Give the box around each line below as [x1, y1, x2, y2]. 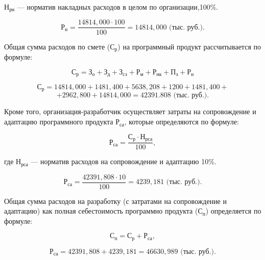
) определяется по [205, 205, 261, 216]
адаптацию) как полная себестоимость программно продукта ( [4, 205, 198, 216]
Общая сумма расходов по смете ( [4, 41, 110, 51]
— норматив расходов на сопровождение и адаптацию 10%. [31, 156, 216, 167]
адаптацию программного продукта [4, 116, 113, 127]
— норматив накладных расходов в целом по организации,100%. [17, 2, 219, 12]
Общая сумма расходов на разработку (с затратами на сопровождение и [4, 195, 227, 206]
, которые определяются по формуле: [124, 116, 239, 127]
